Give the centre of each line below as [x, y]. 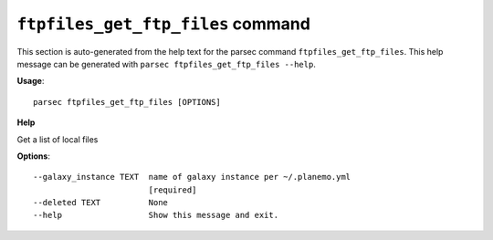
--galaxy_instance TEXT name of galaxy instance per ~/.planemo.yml [192, 177]
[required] [173, 190]
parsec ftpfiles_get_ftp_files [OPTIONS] [127, 102]
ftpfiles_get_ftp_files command [163, 24]
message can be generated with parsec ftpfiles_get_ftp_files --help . [167, 64]
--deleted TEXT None [101, 203]
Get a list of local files [58, 139]
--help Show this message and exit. [156, 215]
